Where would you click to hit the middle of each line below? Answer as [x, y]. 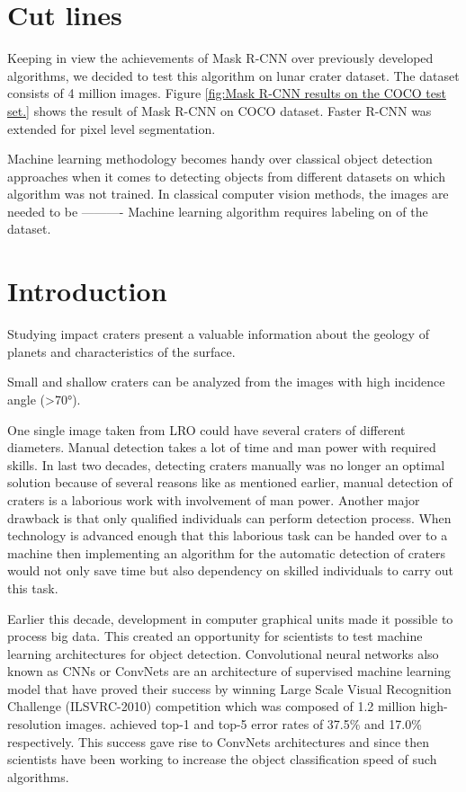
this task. [33, 587]
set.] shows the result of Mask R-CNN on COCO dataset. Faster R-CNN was [220, 110]
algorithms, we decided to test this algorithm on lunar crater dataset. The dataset [233, 75]
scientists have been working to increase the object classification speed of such [222, 759]
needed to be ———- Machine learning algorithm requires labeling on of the [218, 211]
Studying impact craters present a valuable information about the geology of [218, 334]
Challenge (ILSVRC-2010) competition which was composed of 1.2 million [211, 706]
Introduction [87, 291]
